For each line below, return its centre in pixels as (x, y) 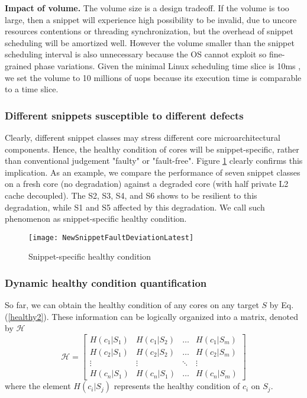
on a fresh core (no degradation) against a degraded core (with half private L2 (147, 184)
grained (18, 65)
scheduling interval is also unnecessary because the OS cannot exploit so (136, 54)
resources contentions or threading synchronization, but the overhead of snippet (149, 31)
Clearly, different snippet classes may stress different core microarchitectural (143, 137)
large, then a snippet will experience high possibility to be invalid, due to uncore (151, 19)
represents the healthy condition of (177, 386)
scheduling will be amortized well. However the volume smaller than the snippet (150, 42)
